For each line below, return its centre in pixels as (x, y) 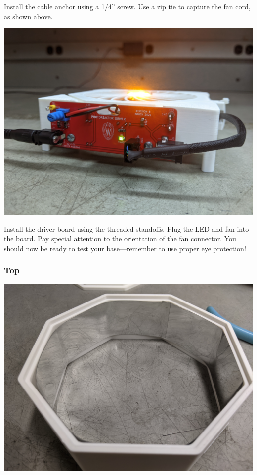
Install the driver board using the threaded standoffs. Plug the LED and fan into (127, 229)
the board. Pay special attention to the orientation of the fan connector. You (120, 238)
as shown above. (28, 16)
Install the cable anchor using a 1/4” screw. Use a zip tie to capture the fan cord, (127, 6)
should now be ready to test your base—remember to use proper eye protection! (125, 248)
